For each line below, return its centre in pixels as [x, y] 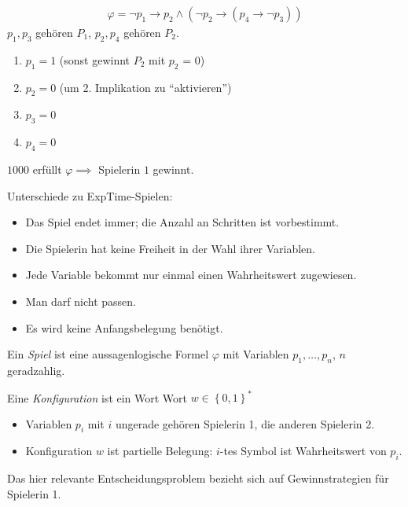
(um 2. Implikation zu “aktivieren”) [145, 87]
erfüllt [47, 169]
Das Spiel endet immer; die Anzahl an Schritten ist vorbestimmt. [182, 222]
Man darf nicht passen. [81, 301]
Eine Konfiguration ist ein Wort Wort [97, 397]
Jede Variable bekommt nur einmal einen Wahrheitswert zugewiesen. [191, 275]
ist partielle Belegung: [160, 451]
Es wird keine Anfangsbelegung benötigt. [124, 327]
